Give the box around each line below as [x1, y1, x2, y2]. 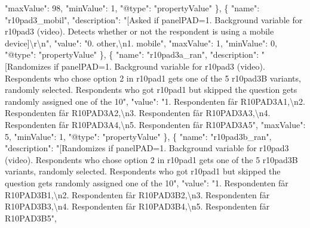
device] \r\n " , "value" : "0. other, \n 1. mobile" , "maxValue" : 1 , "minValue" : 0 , [5, 36, 277, 49]
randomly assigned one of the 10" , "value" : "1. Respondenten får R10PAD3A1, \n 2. [5, 95, 305, 107]
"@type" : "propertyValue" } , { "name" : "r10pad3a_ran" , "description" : [5, 48, 259, 61]
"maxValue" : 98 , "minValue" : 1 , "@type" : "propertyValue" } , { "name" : [5, 2, 260, 14]
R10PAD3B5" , [5, 211, 57, 224]
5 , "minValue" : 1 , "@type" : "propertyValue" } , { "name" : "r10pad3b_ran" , [5, 130, 272, 142]
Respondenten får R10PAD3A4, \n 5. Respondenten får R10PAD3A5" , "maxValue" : [5, 118, 306, 130]
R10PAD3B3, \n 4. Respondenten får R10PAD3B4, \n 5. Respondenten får [5, 200, 270, 213]
